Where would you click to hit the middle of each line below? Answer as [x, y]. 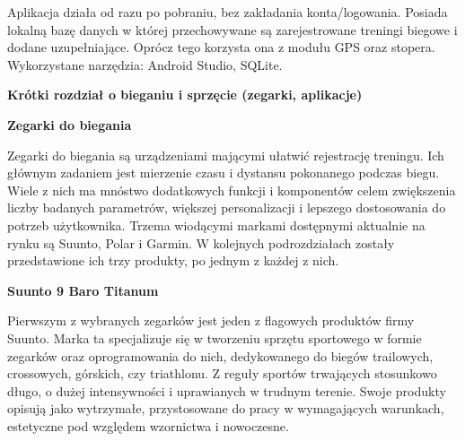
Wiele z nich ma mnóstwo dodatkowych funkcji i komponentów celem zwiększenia [232, 190]
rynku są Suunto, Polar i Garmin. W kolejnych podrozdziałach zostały [201, 242]
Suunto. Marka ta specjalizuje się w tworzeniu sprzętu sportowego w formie [215, 337]
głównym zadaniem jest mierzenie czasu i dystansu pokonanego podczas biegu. [224, 173]
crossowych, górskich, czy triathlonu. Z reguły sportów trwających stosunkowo [222, 373]
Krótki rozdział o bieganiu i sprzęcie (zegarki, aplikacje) [185, 95]
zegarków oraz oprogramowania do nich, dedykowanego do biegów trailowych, [220, 355]
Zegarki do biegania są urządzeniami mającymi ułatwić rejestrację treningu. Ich [226, 155]
